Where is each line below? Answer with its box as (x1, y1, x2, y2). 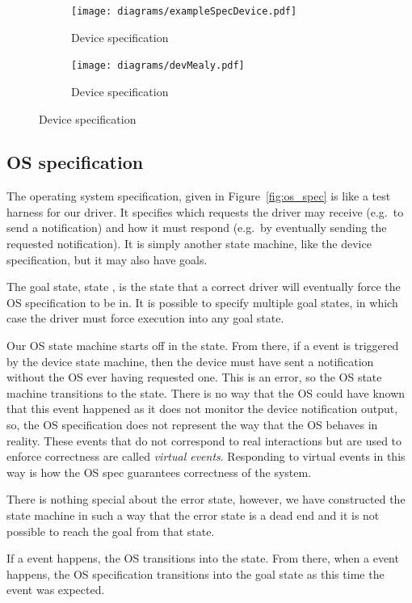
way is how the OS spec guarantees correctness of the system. (6, 463, 312, 480)
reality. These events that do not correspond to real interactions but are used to (6, 432, 402, 449)
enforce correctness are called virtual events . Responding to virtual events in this (6, 448, 406, 465)
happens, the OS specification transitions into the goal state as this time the (6, 565, 385, 582)
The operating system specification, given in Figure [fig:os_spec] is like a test (6, 188, 391, 205)
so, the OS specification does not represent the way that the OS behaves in (6, 416, 378, 433)
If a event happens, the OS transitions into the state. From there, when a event (6, 550, 399, 567)
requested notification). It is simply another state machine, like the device (6, 235, 372, 252)
